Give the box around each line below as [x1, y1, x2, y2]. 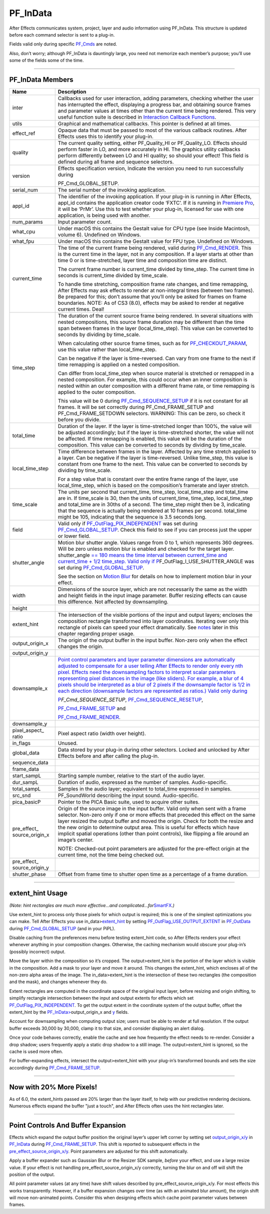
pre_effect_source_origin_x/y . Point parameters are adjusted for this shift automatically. [9, 1148, 188, 1154]
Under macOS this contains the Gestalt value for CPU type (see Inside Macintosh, [57, 225, 250, 232]
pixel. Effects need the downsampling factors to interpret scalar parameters [57, 669, 236, 676]
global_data [12, 749, 40, 756]
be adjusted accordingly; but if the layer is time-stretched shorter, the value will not [57, 429, 254, 436]
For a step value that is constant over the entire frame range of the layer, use [57, 476, 238, 483]
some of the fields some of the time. [9, 58, 84, 64]
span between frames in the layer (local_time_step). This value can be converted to [57, 325, 253, 332]
